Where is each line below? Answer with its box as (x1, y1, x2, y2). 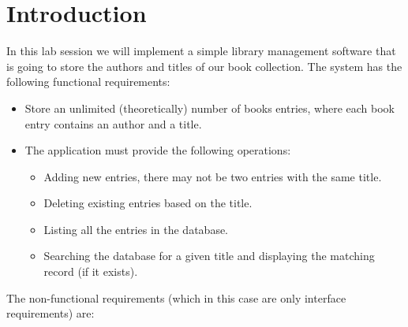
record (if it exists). (43, 263, 138, 280)
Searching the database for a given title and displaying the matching (43, 247, 375, 264)
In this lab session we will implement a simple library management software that (6, 43, 396, 59)
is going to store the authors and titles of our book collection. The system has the (6, 58, 402, 74)
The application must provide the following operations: (24, 142, 291, 158)
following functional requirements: (6, 73, 170, 90)
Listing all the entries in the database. (43, 221, 229, 237)
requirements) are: (6, 305, 95, 321)
